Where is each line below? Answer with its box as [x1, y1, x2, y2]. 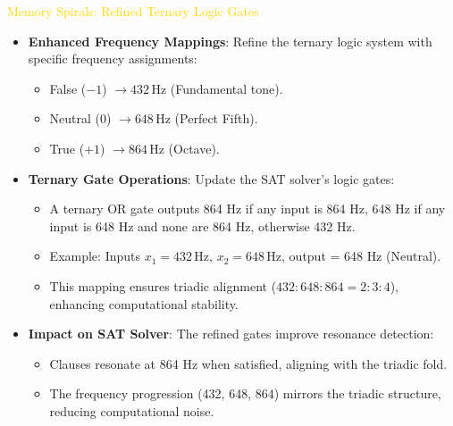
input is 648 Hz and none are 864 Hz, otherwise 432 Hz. [49, 216, 356, 235]
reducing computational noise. [49, 401, 214, 420]
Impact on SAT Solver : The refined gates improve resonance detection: [28, 324, 434, 343]
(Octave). [168, 138, 220, 157]
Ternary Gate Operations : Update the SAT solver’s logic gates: [28, 169, 395, 188]
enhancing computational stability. [49, 294, 239, 313]
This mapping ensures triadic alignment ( [49, 276, 277, 295]
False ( [49, 79, 87, 97]
